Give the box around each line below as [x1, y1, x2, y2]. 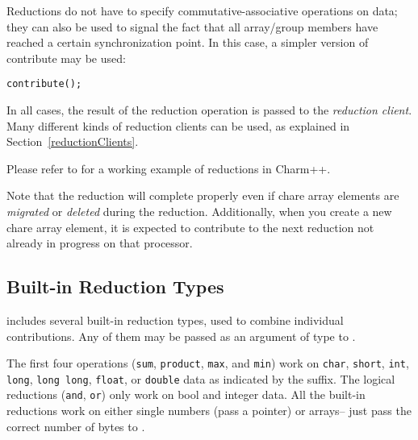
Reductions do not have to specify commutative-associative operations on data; [6, 2, 398, 19]
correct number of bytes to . [6, 417, 145, 434]
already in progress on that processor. [6, 235, 193, 251]
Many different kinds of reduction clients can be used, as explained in [6, 117, 350, 134]
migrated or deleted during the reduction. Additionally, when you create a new [6, 203, 392, 219]
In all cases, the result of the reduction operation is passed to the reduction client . [6, 102, 412, 118]
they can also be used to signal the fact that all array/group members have [6, 18, 378, 35]
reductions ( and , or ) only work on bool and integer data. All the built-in [6, 386, 366, 403]
